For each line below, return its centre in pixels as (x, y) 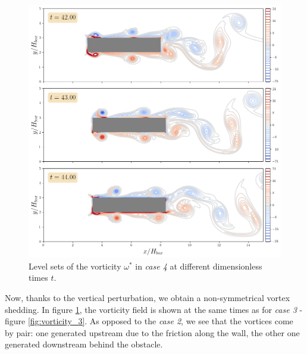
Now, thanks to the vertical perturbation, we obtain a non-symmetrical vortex (148, 298)
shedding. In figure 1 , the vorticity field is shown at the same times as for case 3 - (154, 309)
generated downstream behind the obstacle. (84, 344)
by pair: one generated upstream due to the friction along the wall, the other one (152, 332)
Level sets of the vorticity (75, 266)
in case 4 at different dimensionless (199, 266)
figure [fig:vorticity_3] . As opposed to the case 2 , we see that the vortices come (149, 321)
